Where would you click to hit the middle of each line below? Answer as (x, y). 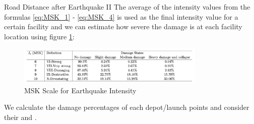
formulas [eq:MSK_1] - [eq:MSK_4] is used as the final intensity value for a (121, 16)
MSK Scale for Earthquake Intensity (80, 90)
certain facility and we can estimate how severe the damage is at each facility (123, 26)
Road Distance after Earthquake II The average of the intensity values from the (127, 7)
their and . (20, 117)
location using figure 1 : (39, 36)
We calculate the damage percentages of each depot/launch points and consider (127, 107)
